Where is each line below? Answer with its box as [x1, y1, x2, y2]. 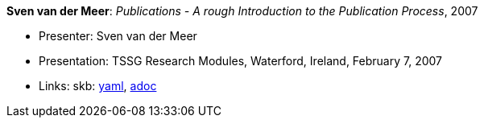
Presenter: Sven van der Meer [39, 29, 197, 43]
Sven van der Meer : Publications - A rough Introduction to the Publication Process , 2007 [6, 4, 478, 18]
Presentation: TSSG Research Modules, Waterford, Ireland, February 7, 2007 [39, 54, 442, 68]
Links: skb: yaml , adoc [39, 79, 157, 93]
